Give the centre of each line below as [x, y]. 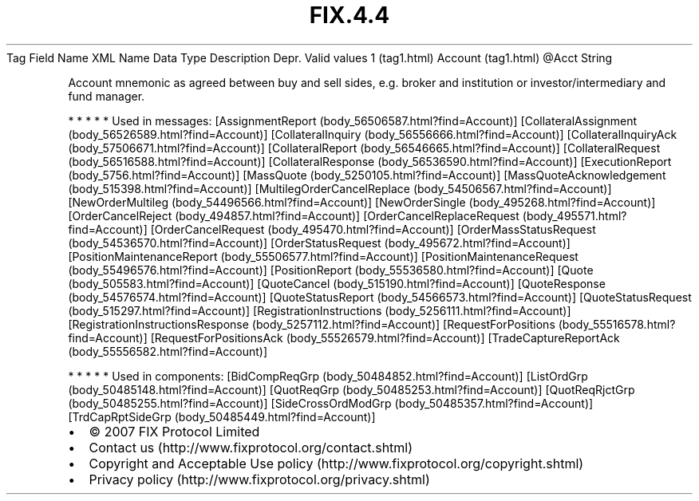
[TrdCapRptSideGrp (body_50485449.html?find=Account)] [222, 416]
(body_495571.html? [575, 215]
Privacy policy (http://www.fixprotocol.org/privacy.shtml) [259, 479]
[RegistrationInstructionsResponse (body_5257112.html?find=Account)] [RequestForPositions [312, 324]
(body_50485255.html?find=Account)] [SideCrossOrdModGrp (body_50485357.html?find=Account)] [331, 403]
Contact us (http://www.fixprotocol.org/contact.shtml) [251, 447]
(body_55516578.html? [617, 324]
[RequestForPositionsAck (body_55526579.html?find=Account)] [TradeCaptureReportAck [385, 337]
